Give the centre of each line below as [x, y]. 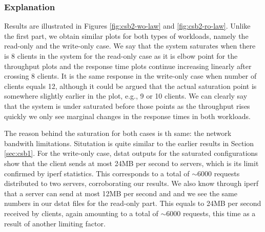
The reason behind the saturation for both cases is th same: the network [118, 133]
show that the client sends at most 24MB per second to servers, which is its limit [131, 163]
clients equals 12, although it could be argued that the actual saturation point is [130, 86]
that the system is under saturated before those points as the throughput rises [127, 106]
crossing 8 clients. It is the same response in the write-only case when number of [130, 76]
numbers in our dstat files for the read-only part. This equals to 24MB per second [133, 203]
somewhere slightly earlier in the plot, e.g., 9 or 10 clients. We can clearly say [126, 96]
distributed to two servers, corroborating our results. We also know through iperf [131, 183]
